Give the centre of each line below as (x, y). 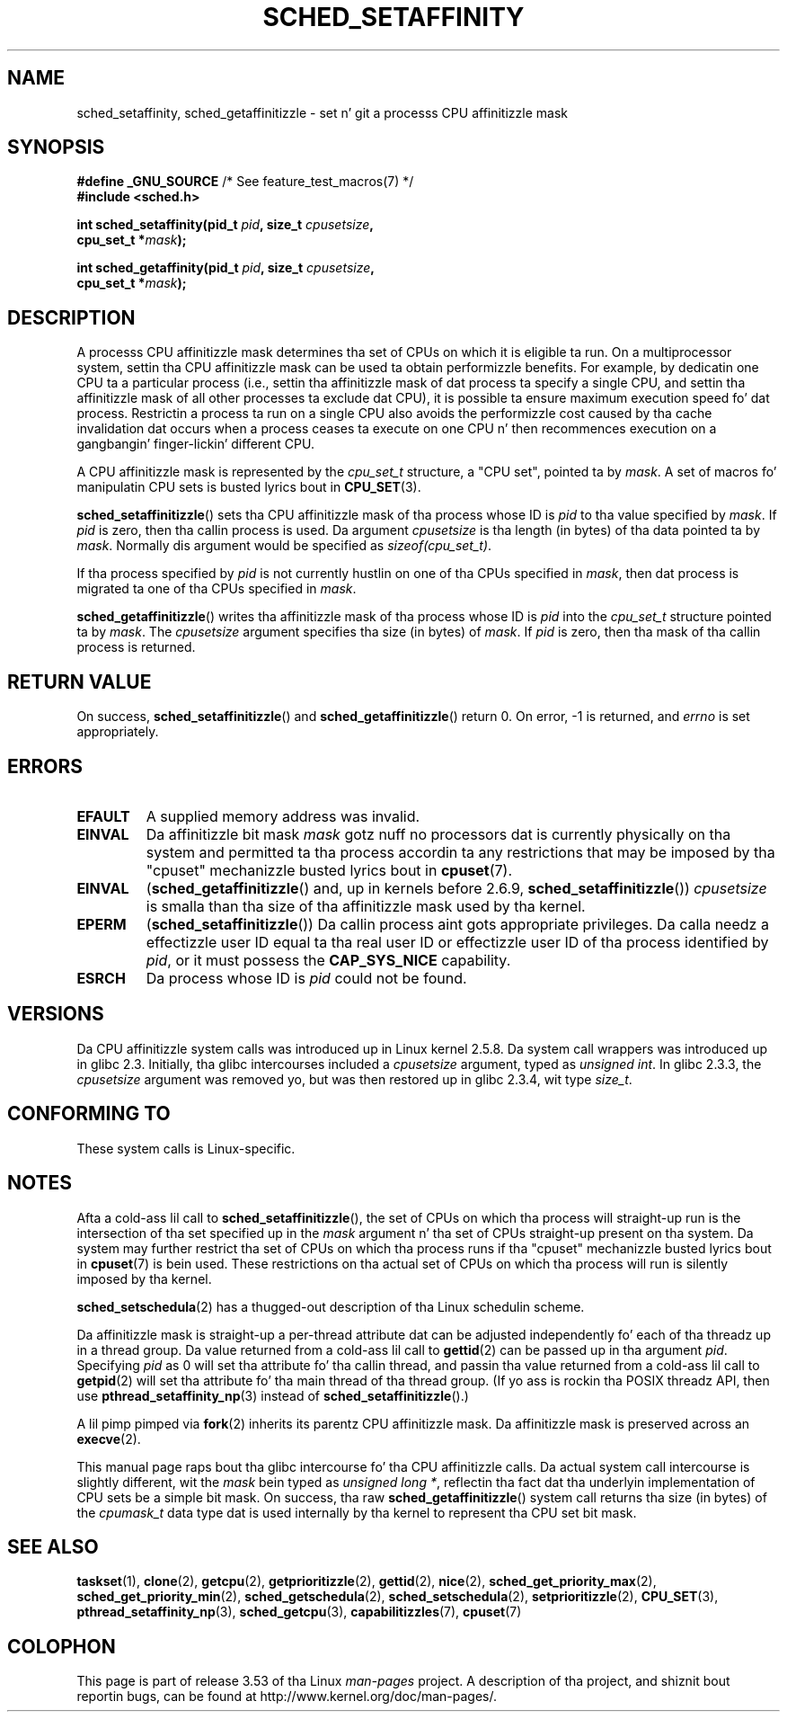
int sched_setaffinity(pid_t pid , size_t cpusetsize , (225, 225)
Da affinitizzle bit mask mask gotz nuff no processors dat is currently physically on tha (438, 834)
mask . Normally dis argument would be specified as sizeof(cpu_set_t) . (284, 546)
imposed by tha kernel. (144, 1278)
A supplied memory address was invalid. (283, 816)
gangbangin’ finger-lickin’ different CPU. (195, 444)
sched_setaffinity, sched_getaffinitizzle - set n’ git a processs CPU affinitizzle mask (322, 112)
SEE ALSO (53, 1546)
